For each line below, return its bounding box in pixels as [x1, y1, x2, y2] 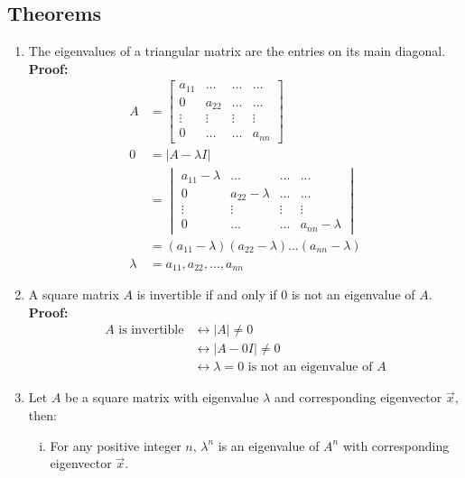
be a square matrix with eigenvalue [65, 388, 259, 407]
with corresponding [342, 436, 450, 455]
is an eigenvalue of [218, 436, 320, 455]
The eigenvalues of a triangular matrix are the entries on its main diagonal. [28, 41, 446, 60]
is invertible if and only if [136, 285, 277, 304]
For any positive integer [50, 436, 181, 455]
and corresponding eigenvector [274, 388, 442, 407]
